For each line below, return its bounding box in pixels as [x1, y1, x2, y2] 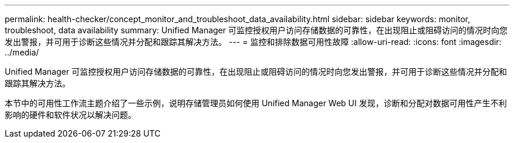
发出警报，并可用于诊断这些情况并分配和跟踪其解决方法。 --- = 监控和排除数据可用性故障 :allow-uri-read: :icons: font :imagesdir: [5, 37, 502, 47]
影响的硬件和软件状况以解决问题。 [5, 110, 136, 120]
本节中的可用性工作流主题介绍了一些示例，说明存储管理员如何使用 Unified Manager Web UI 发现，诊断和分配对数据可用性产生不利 [5, 98, 507, 108]
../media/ [5, 47, 39, 57]
